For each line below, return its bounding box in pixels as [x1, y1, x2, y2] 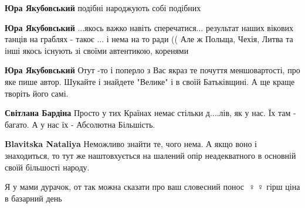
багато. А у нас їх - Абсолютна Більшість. [5, 118, 155, 130]
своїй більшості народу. [5, 161, 90, 173]
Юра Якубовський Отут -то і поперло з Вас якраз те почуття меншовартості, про [5, 64, 300, 76]
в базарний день [5, 192, 62, 204]
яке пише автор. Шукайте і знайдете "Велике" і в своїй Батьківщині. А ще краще [5, 75, 295, 87]
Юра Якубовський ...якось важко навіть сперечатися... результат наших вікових [5, 21, 294, 33]
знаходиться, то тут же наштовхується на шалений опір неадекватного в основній [5, 149, 296, 161]
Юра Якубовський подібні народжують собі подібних [5, 2, 201, 13]
